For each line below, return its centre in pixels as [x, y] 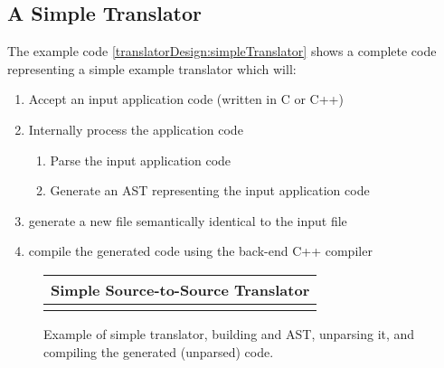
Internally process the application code [136, 129]
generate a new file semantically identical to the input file [188, 220]
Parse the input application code [141, 160]
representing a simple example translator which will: [152, 68]
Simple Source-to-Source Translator [180, 289]
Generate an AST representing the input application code [210, 190]
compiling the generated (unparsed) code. [159, 351]
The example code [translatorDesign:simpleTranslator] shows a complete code [222, 51]
